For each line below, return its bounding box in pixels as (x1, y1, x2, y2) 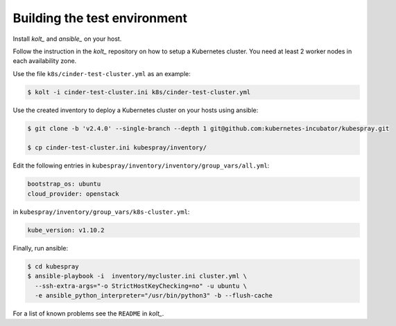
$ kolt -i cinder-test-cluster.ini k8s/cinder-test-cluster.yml (27, 88, 251, 96)
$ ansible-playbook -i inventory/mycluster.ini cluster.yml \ (27, 272, 248, 280)
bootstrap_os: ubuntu (27, 180, 101, 188)
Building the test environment (12, 10, 187, 26)
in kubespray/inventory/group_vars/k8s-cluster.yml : (12, 208, 190, 216)
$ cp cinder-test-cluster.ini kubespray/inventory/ (27, 144, 207, 152)
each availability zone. (12, 57, 77, 65)
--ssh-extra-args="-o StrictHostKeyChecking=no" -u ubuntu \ (35, 282, 248, 290)
